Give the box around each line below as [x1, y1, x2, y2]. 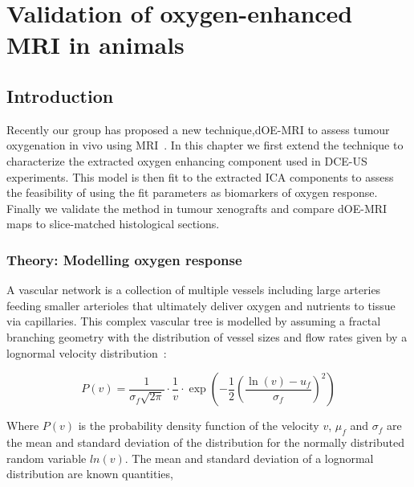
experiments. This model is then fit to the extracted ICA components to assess [6, 168, 394, 185]
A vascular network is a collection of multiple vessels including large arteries [6, 281, 381, 298]
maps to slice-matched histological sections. [6, 215, 220, 232]
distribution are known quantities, [6, 465, 173, 482]
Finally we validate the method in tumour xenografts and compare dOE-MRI [6, 199, 388, 216]
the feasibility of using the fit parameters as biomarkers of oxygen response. [6, 184, 378, 201]
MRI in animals [6, 28, 185, 61]
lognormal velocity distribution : [6, 344, 167, 361]
